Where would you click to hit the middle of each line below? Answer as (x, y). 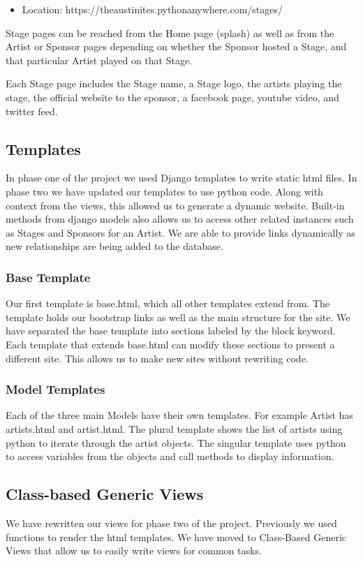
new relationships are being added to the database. (114, 246)
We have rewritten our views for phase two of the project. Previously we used (171, 523)
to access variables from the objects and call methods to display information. (170, 456)
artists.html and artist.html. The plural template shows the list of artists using (174, 428)
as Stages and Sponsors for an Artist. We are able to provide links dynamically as (180, 232)
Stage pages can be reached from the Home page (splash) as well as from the (170, 32)
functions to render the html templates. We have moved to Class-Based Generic (176, 537)
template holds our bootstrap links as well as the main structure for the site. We (178, 317)
